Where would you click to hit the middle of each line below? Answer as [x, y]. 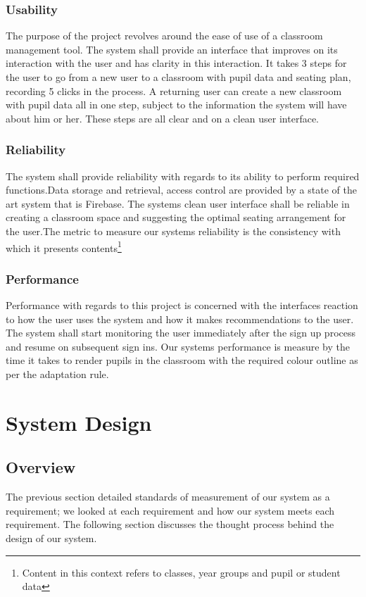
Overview [41, 467]
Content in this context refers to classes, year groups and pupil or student [181, 572]
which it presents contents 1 [64, 246]
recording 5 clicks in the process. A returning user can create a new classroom [174, 90]
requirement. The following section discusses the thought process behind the [170, 524]
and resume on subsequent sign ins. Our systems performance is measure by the [178, 346]
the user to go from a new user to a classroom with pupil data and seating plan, [178, 77]
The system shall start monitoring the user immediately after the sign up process [181, 333]
